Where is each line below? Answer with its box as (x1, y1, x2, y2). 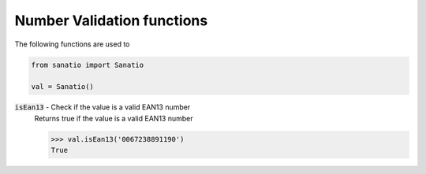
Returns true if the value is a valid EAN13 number (34, 113, 193, 123)
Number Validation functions (14, 12, 208, 29)
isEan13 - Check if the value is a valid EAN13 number (14, 102, 191, 112)
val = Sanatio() (31, 83, 95, 91)
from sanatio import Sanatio (31, 60, 144, 69)
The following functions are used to (14, 39, 130, 49)
